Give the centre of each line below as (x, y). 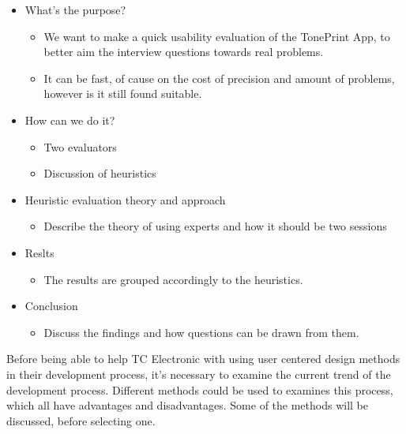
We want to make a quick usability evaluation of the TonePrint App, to (217, 36)
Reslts (39, 252)
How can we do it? (70, 120)
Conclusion (51, 306)
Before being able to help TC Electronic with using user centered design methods (203, 359)
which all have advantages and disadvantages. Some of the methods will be (188, 405)
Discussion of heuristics (100, 173)
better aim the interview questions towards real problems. (184, 52)
